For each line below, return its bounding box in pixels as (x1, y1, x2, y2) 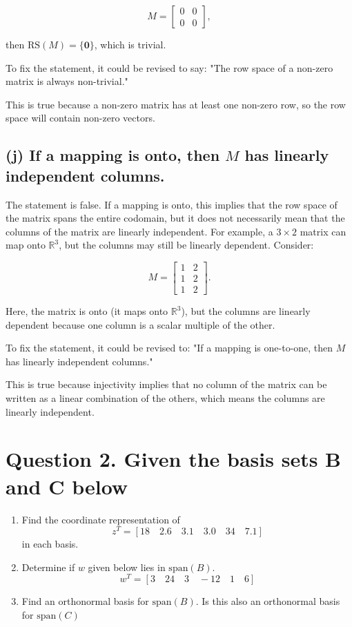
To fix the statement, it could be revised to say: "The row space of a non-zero (6, 60, 333, 75)
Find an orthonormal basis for (21, 594, 149, 608)
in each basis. (21, 537, 79, 551)
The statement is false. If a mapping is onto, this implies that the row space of (6, 197, 338, 211)
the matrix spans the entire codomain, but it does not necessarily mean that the (6, 211, 345, 225)
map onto (6, 238, 46, 252)
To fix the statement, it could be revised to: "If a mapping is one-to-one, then (6, 340, 333, 355)
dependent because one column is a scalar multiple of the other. (6, 317, 275, 331)
